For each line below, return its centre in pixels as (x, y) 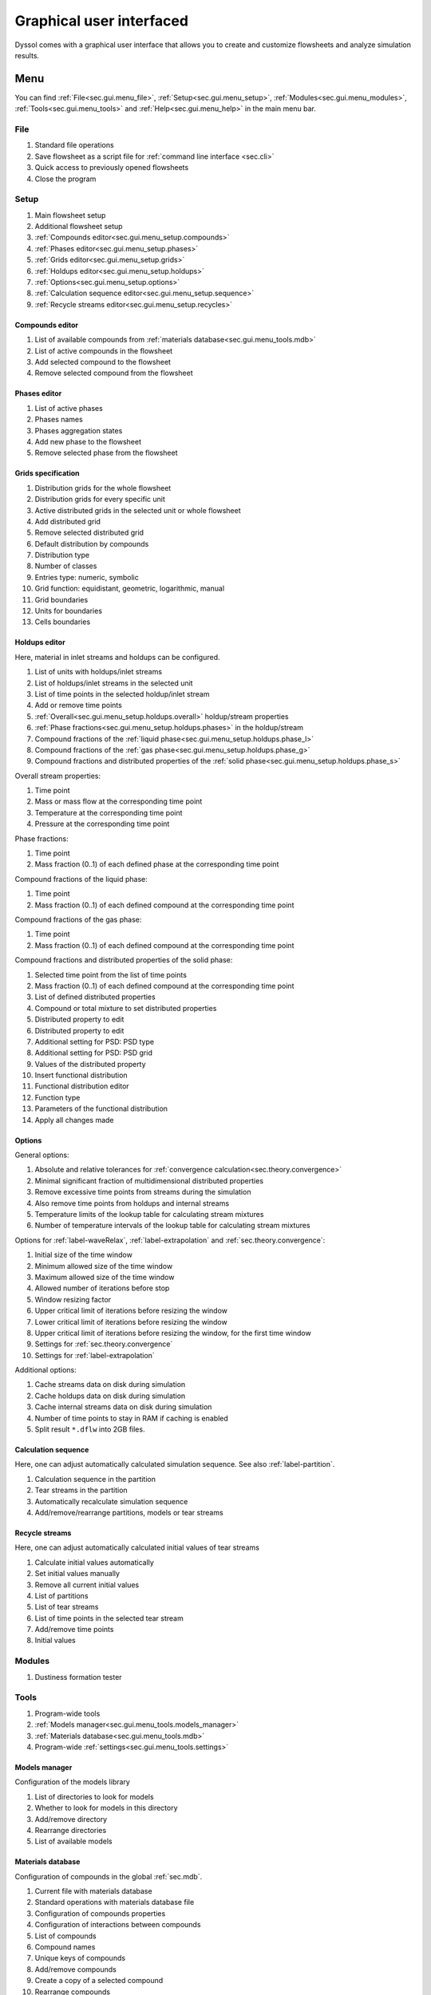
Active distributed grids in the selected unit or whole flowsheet (138, 510)
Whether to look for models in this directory (107, 1808)
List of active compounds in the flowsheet (104, 350)
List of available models (73, 1841)
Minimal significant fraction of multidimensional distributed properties (149, 1180)
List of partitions (61, 1595)
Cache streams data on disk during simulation (110, 1385)
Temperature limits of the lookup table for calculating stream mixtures (149, 1214)
